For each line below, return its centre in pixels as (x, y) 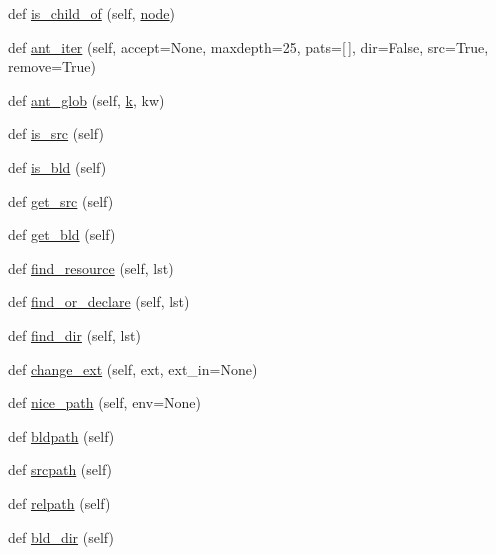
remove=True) (52, 66)
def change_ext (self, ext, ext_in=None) (133, 368)
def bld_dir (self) (61, 536)
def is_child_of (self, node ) (92, 13)
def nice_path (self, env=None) (104, 402)
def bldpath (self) (61, 435)
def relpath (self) (59, 502)
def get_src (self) (61, 200)
